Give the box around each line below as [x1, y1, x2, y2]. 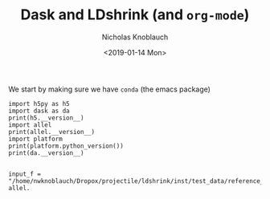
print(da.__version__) [8, 148, 84, 157]
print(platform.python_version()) [8, 142, 125, 150]
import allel [8, 120, 52, 129]
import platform [8, 135, 63, 143]
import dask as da [8, 107, 70, 115]
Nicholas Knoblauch [101, 32, 169, 42]
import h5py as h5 [8, 99, 70, 108]
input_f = [8, 170, 42, 178]
